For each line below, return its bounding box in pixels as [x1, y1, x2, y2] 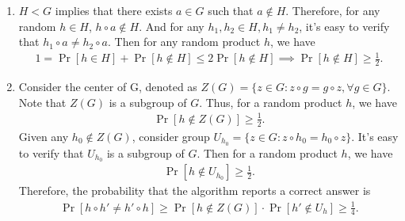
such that [208, 2, 254, 18]
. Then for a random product [197, 144, 338, 161]
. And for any [139, 17, 204, 34]
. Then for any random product [108, 33, 261, 50]
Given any [18, 128, 69, 144]
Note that [18, 93, 67, 110]
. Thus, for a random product [199, 93, 342, 110]
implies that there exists [55, 2, 173, 18]
